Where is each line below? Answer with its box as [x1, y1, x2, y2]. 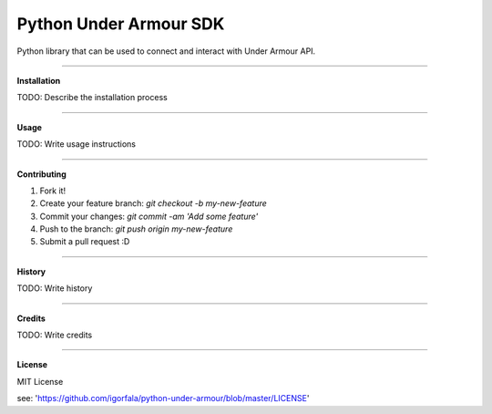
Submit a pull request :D [39, 236, 130, 247]
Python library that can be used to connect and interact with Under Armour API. [16, 46, 316, 57]
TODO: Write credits [16, 329, 93, 341]
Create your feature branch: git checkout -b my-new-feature [39, 198, 268, 209]
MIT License [16, 376, 64, 387]
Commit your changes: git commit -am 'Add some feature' [39, 211, 259, 222]
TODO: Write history [16, 283, 93, 294]
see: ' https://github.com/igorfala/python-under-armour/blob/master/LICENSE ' [16, 393, 310, 404]
